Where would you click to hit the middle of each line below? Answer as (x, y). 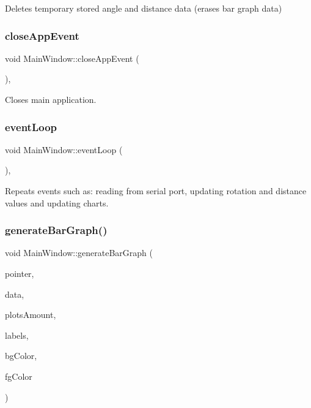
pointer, (20, 273)
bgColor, (21, 356)
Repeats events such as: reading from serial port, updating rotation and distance (156, 191)
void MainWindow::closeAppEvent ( (72, 58)
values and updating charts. (57, 202)
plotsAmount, (31, 315)
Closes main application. (51, 99)
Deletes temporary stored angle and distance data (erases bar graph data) (144, 8)
